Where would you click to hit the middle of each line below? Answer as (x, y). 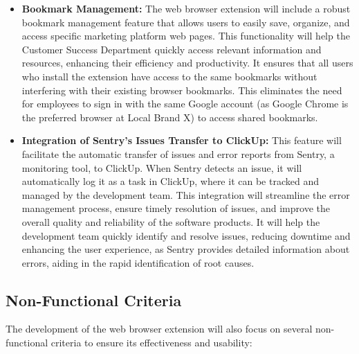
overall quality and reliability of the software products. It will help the (171, 221)
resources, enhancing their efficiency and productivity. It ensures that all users (187, 63)
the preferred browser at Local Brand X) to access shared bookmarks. (170, 117)
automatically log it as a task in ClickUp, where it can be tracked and (170, 181)
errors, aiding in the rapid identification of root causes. (138, 262)
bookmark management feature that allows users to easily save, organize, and (186, 22)
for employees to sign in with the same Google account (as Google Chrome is (185, 104)
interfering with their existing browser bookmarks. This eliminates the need (182, 90)
